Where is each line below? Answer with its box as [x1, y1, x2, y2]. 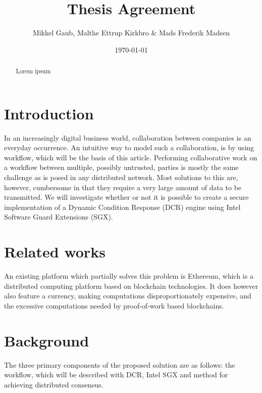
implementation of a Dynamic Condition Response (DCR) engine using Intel [4, 201, 241, 212]
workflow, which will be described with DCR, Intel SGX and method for [4, 369, 228, 380]
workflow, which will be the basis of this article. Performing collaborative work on [4, 152, 257, 162]
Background [4, 330, 89, 351]
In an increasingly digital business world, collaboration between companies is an [4, 132, 251, 143]
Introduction [4, 103, 94, 123]
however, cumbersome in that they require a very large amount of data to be [4, 182, 242, 192]
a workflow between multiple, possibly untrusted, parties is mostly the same [4, 162, 239, 172]
